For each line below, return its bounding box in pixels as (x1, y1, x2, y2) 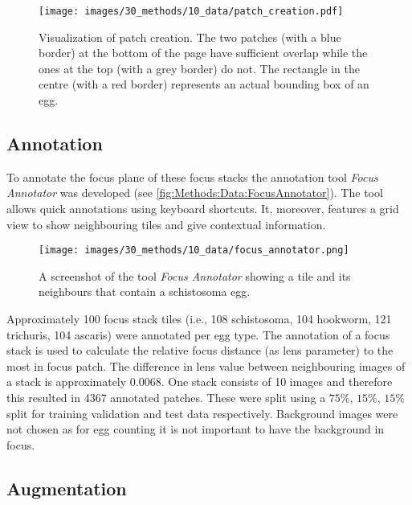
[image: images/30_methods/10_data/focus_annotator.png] (39, 244, 349, 257)
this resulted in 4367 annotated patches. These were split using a (6, 389, 326, 406)
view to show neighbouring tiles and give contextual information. (6, 216, 326, 232)
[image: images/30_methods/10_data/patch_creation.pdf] (39, 6, 344, 17)
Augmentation (6, 475, 127, 500)
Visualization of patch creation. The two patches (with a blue (39, 28, 341, 45)
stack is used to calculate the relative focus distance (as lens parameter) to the (6, 342, 394, 359)
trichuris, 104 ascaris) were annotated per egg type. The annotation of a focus (6, 326, 390, 343)
